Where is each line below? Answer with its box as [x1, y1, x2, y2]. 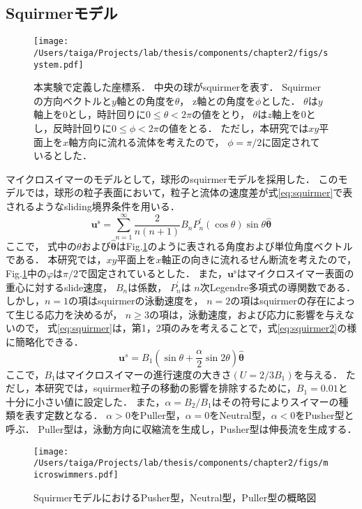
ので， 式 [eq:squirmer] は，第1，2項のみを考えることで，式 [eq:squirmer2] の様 [15, 320, 357, 335]
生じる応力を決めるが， [15, 307, 123, 321]
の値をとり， [191, 107, 250, 121]
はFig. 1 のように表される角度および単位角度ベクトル [116, 238, 353, 253]
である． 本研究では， [6, 252, 107, 267]
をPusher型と [295, 408, 354, 422]
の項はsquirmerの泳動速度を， [68, 293, 204, 308]
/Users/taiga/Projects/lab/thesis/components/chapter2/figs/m [33, 458, 329, 469]
